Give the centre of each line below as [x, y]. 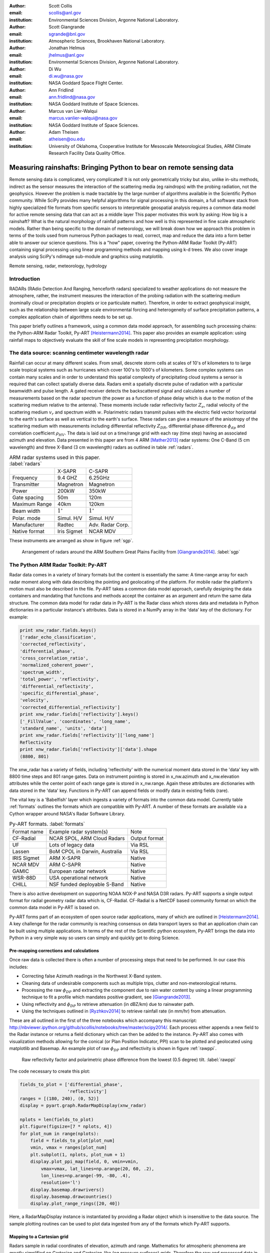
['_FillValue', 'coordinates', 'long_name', [75, 721]
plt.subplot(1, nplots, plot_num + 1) [78, 1155]
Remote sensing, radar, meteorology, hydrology [58, 266]
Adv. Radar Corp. [109, 525]
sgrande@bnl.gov [67, 34]
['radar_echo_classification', [58, 637]
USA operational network [79, 878]
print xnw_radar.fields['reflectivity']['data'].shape [88, 750]
